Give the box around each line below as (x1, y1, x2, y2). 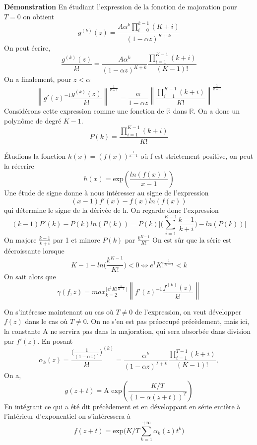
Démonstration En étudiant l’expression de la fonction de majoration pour (4, 1, 237, 11)
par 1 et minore (53, 234, 100, 245)
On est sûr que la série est (152, 234, 232, 245)
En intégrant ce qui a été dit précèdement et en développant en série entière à (4, 401, 241, 411)
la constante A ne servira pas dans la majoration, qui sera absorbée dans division (4, 325, 251, 336)
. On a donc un (193, 106, 240, 116)
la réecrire (4, 160, 34, 171)
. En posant (37, 335, 73, 346)
